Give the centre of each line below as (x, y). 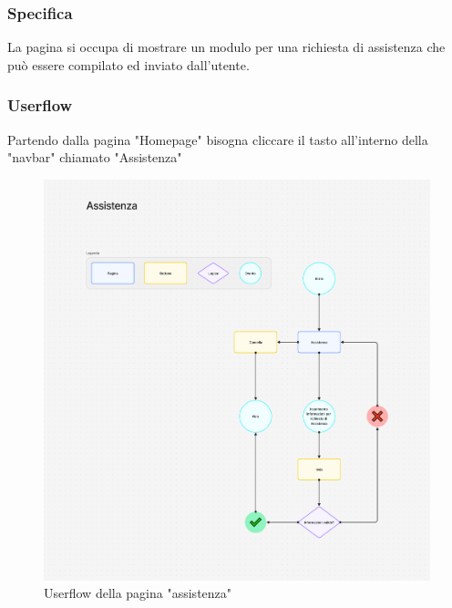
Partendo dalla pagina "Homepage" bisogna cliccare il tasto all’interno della (218, 139)
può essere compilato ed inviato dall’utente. (128, 64)
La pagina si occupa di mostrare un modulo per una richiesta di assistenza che (226, 47)
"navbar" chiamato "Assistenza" (95, 157)
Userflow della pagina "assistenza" (138, 593)
